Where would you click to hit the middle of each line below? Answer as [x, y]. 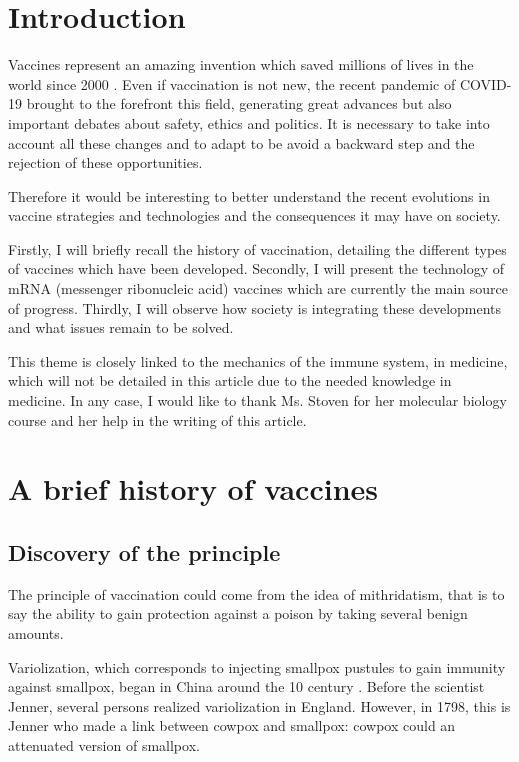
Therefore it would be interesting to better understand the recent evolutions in [249, 195]
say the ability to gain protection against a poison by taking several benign [238, 613]
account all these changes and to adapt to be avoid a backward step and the [241, 142]
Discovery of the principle [144, 551]
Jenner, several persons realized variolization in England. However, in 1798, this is [259, 705]
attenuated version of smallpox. [104, 744]
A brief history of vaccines [193, 488]
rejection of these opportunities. [105, 162]
